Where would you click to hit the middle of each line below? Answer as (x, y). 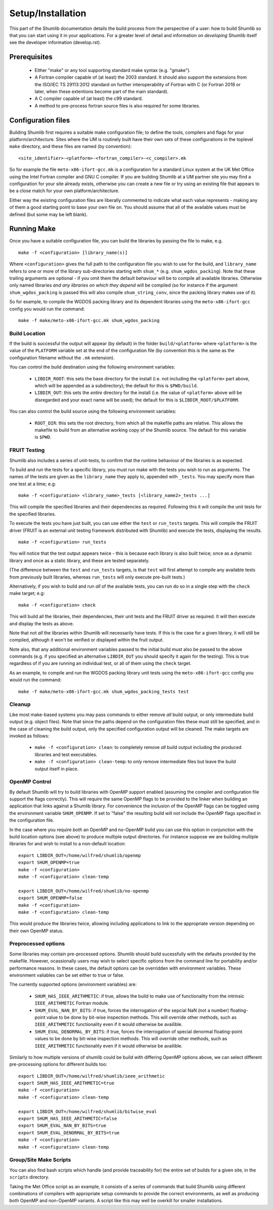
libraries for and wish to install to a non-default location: (67, 844)
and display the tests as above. (42, 623)
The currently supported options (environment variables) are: (73, 984)
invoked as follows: (29, 736)
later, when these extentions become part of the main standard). (102, 91)
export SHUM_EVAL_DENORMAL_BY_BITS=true (69, 1133)
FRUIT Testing (27, 450)
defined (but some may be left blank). (49, 214)
